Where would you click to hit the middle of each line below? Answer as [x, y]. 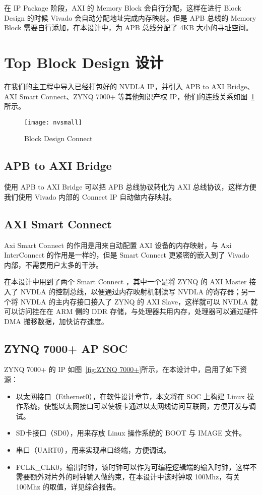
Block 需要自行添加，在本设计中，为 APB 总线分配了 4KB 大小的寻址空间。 [128, 27]
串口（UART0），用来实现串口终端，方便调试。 [93, 450]
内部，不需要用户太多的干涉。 [53, 264]
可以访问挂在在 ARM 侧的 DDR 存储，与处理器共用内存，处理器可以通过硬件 [131, 311]
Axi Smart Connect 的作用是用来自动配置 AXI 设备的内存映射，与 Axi [118, 245]
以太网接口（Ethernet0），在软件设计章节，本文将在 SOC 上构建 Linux [130, 396]
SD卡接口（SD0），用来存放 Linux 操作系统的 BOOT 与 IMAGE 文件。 [131, 433]
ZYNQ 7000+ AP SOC [66, 348]
